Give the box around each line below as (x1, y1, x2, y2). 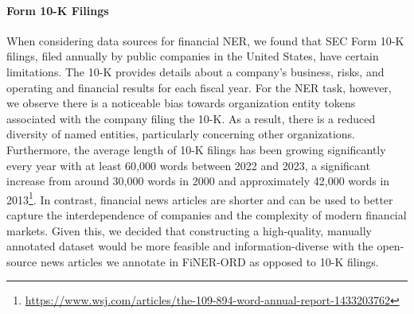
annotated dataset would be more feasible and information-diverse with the (6, 238, 373, 254)
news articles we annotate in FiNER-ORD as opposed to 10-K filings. (40, 253, 379, 269)
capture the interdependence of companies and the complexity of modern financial (6, 206, 407, 223)
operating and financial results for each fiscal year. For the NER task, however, (6, 79, 392, 95)
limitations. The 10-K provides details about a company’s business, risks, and (6, 63, 385, 79)
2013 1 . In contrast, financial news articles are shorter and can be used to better (6, 188, 393, 207)
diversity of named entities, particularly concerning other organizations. (6, 126, 356, 142)
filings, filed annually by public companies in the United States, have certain (6, 48, 379, 64)
